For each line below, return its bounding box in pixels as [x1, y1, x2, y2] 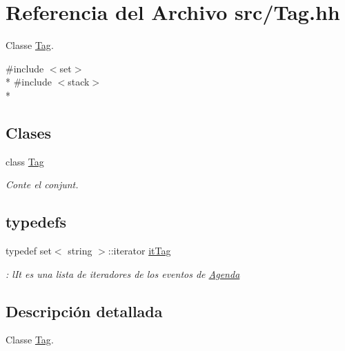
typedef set [6, 243, 52, 258]
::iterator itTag [108, 243, 171, 258]
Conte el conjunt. [6, 177, 79, 192]
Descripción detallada [6, 300, 163, 321]
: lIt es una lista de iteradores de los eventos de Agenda [6, 266, 240, 281]
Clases [6, 121, 52, 143]
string [68, 243, 92, 258]
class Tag [6, 154, 44, 168]
